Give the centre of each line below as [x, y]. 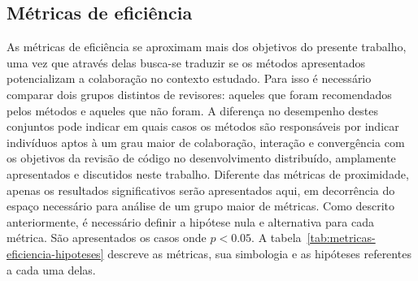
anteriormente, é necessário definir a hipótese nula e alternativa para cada [190, 221]
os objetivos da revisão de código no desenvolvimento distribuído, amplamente [201, 158]
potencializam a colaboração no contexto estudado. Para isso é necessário [189, 78]
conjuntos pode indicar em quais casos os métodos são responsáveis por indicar [203, 126]
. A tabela [276, 238]
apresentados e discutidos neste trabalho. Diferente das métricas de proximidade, [208, 173]
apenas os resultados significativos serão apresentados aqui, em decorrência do [201, 190]
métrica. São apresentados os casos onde [107, 238]
